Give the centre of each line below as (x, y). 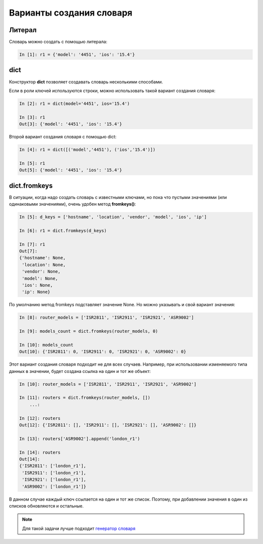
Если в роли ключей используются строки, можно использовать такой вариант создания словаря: (112, 91)
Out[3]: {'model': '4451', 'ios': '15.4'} (71, 124)
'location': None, (44, 265)
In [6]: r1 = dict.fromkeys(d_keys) (63, 231)
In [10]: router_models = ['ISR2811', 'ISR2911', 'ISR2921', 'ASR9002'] (108, 384)
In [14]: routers (40, 452)
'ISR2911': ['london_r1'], (54, 473)
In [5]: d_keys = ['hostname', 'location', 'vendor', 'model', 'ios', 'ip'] (113, 217)
